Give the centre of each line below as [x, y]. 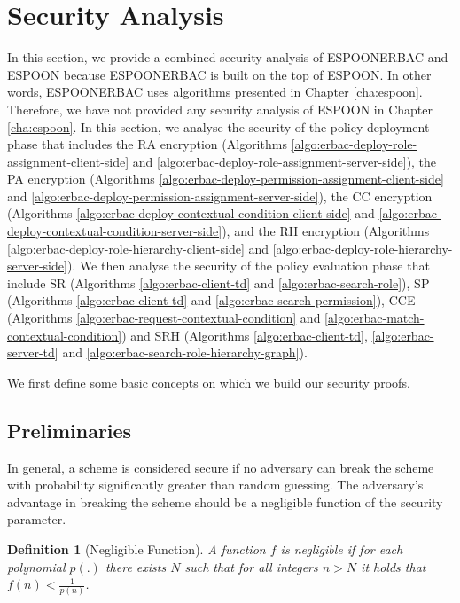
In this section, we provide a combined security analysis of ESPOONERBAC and [228, 57]
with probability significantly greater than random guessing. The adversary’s [215, 485]
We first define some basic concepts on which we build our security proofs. [209, 382]
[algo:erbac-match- [374, 318]
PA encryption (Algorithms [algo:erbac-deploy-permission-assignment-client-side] [226, 179]
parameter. [37, 519]
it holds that [394, 566]
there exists [136, 566]
